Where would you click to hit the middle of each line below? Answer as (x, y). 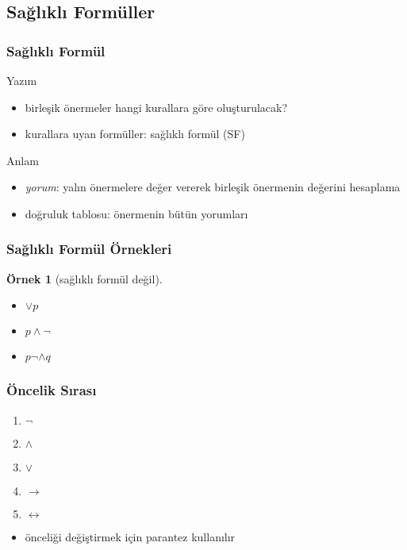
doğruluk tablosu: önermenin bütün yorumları (136, 213)
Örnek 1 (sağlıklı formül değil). (84, 278)
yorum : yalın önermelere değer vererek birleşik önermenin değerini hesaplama (213, 187)
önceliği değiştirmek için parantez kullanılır (130, 536)
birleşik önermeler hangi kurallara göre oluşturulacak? (156, 107)
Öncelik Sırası (52, 390)
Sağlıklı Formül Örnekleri (89, 249)
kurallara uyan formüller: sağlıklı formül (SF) (135, 134)
